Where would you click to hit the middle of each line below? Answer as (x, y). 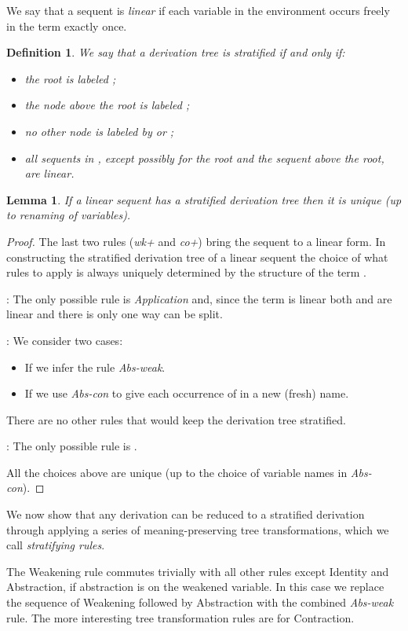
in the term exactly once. (67, 26)
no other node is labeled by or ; (99, 131)
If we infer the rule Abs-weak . (95, 367)
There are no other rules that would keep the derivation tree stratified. (176, 419)
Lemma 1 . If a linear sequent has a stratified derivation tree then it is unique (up (204, 199)
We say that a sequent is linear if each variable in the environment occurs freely (198, 10)
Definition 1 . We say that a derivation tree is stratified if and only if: (176, 52)
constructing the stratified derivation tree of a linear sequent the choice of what (197, 257)
